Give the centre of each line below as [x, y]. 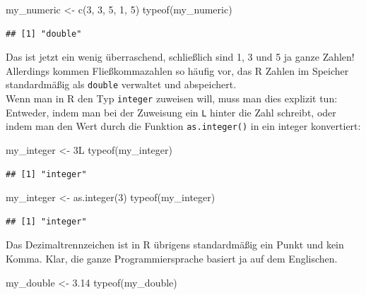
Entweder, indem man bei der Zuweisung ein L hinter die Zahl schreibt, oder [171, 112]
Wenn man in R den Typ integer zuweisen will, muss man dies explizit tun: [172, 98]
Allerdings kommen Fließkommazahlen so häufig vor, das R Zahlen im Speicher [177, 70]
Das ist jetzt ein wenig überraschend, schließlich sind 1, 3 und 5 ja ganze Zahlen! [180, 57]
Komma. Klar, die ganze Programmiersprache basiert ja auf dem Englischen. [172, 258]
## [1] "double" [44, 34]
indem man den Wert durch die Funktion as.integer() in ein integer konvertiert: [183, 126]
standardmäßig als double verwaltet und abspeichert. [121, 84]
